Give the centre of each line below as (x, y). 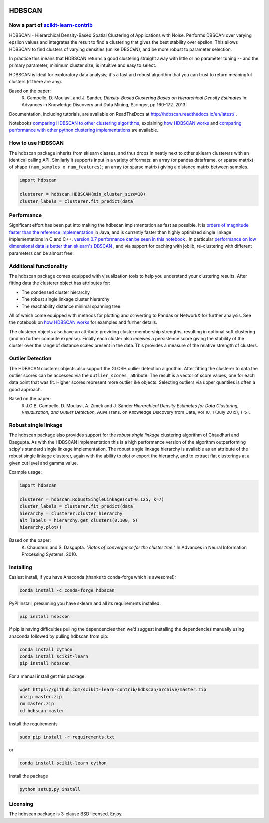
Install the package (29, 776)
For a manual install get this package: (47, 676)
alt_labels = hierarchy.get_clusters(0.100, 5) (79, 520)
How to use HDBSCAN (37, 143)
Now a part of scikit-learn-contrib (51, 25)
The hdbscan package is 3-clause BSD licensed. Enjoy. (66, 814)
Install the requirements (33, 724)
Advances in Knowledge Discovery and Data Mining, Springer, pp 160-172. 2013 (104, 105)
